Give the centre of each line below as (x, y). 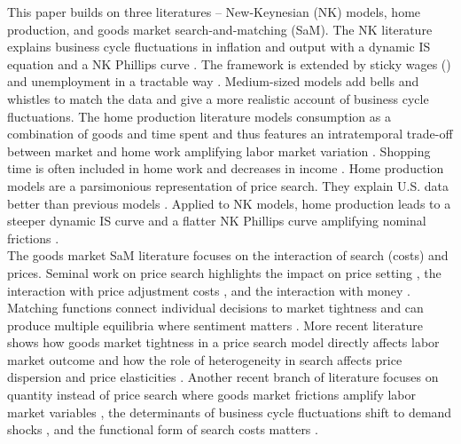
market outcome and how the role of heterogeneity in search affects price (205, 359)
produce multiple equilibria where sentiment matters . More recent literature (215, 325)
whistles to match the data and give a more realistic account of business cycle (218, 98)
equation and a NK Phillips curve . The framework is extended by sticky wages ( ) (229, 63)
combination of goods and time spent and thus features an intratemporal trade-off (230, 134)
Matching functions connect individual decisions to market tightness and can (215, 308)
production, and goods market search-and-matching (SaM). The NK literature (220, 29)
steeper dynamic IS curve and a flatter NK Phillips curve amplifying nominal (217, 221)
